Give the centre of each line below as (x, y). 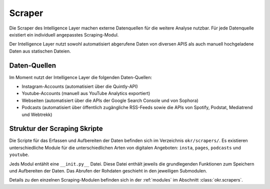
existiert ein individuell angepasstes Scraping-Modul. (64, 34)
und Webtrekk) (37, 114)
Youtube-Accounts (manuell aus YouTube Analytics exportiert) (86, 93)
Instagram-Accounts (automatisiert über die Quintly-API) (80, 86)
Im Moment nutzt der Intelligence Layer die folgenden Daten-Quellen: (81, 77)
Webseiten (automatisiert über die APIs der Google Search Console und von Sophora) (110, 100)
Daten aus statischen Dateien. (40, 51)
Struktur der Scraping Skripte (56, 129)
